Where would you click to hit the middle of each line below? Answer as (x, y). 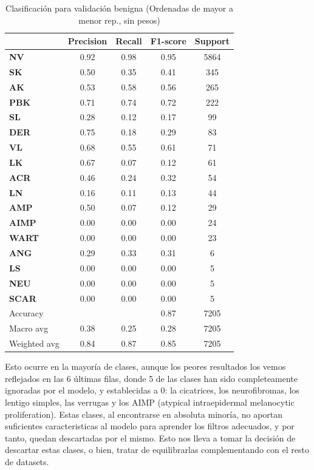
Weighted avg (34, 343)
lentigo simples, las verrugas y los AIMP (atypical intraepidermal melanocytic (150, 402)
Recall (129, 41)
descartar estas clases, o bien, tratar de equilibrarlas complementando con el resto (157, 450)
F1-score (168, 41)
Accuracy (26, 313)
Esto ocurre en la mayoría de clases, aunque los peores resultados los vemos (145, 366)
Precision (87, 41)
